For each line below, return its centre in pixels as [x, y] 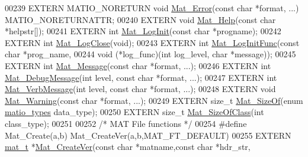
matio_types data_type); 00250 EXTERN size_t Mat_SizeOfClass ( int [134, 112]
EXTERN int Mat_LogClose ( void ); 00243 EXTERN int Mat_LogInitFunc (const [152, 42]
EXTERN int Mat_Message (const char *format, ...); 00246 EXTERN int [138, 65]
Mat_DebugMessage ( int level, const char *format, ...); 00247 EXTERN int [141, 77]
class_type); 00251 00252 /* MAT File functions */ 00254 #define [126, 123]
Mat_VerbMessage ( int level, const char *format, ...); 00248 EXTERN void [140, 89]
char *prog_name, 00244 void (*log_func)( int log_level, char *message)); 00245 [150, 54]
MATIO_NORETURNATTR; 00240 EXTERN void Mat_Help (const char [140, 19]
